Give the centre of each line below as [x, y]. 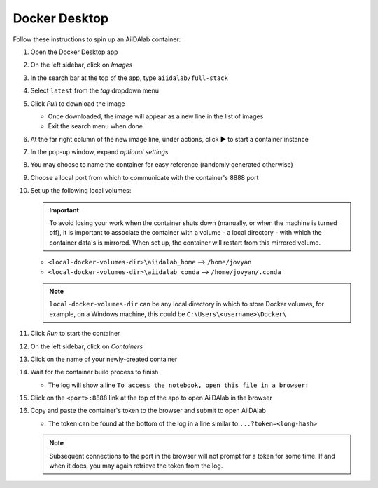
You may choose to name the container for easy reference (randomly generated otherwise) [162, 165]
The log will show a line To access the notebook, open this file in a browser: [178, 385]
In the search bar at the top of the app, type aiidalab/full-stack [129, 78]
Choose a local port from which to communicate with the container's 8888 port [145, 177]
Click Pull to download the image [78, 103]
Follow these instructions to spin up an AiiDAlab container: [97, 39]
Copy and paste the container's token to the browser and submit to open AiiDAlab [148, 411]
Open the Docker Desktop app [74, 52]
